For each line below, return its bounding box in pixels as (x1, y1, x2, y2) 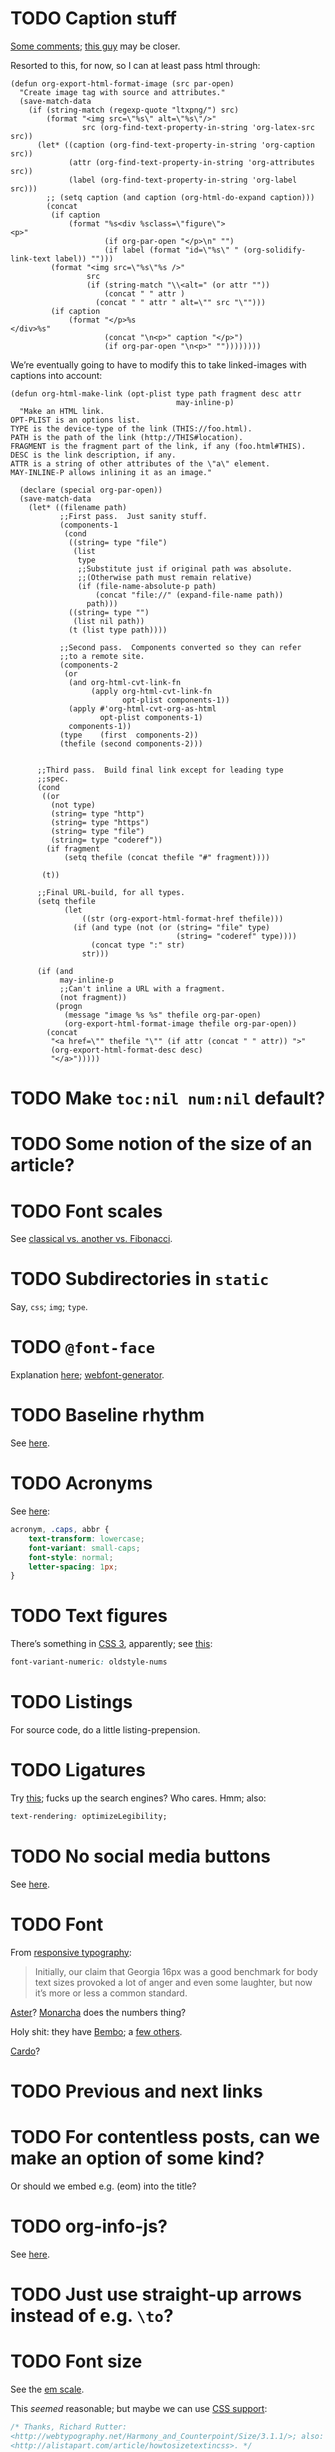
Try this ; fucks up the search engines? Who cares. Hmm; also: (10, 1792, 267, 1804)
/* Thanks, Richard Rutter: (10, 2422, 128, 2432)
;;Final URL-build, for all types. (36, 887, 186, 897)
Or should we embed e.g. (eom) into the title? (10, 2180, 197, 2192)
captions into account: (10, 369, 103, 381)
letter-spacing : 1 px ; (28, 1562, 118, 1572)
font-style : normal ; (28, 1552, 114, 1562)
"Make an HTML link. (19, 406, 105, 416)
